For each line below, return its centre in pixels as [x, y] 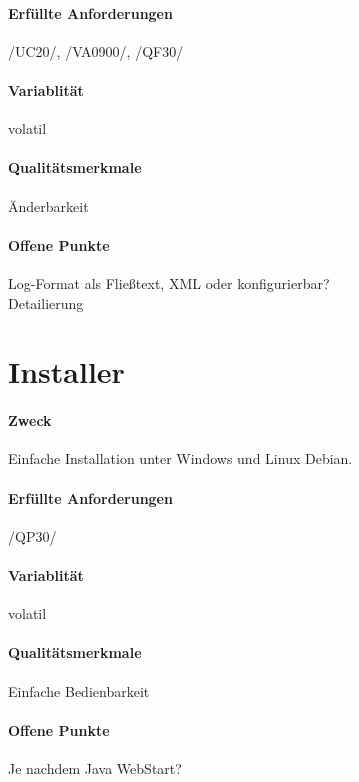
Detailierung [46, 302]
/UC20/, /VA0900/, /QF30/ [96, 50]
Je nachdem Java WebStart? [95, 767]
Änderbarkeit [48, 205]
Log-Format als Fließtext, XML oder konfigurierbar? [169, 282]
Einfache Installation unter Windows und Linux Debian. [180, 458]
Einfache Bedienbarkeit [79, 690]
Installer [66, 371]
